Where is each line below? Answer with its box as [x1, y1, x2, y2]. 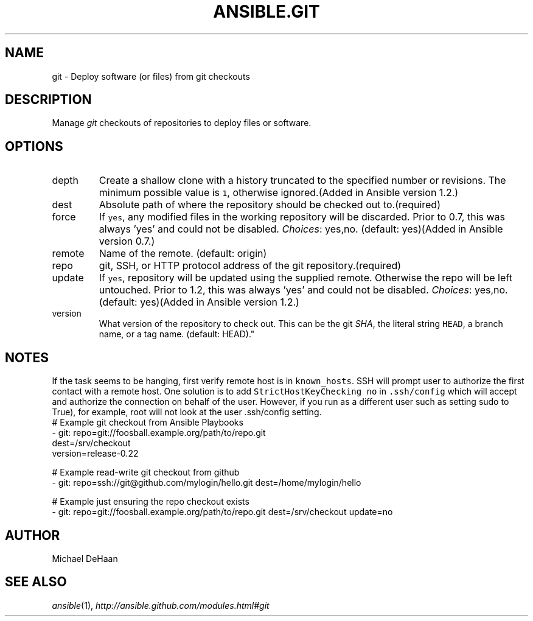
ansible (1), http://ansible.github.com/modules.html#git [52, 600, 270, 611]
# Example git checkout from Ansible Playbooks [52, 417, 243, 428]
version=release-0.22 [52, 448, 139, 459]
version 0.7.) [99, 235, 155, 248]
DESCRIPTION [5, 92, 92, 108]
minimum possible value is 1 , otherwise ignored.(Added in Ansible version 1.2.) [99, 186, 459, 199]
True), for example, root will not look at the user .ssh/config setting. [52, 407, 322, 418]
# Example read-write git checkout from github [52, 467, 240, 478]
